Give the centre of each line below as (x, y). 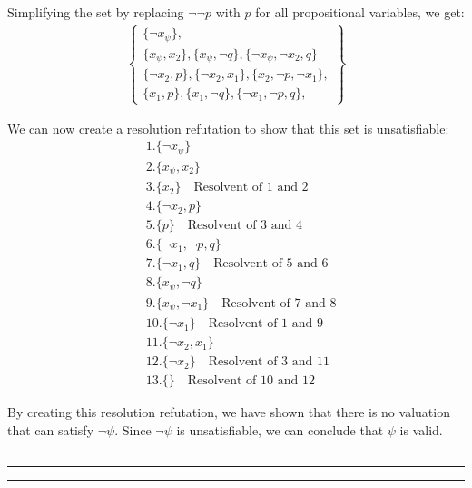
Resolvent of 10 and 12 (251, 381)
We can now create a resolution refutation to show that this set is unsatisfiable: (228, 128)
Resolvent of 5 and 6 (271, 264)
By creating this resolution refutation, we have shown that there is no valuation (229, 412)
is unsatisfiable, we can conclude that (280, 430)
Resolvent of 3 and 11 (269, 362)
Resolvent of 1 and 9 (265, 324)
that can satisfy (51, 430)
